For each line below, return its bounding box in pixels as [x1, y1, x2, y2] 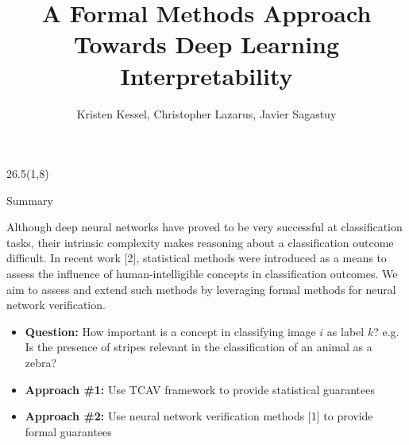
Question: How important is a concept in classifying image [25, 323, 316, 339]
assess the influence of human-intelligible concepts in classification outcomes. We [6, 265, 398, 282]
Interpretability [120, 59, 293, 91]
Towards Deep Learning [73, 28, 340, 60]
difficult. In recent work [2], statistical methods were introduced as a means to [6, 250, 387, 266]
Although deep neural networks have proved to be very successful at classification [6, 219, 403, 235]
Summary [6, 192, 53, 208]
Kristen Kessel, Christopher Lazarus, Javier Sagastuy [76, 105, 337, 122]
